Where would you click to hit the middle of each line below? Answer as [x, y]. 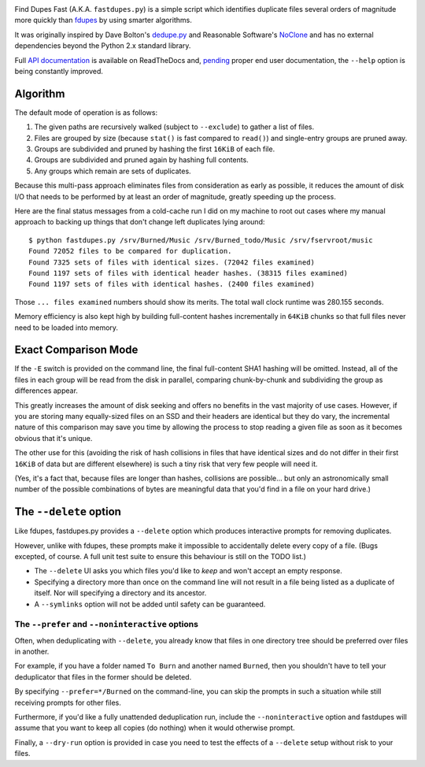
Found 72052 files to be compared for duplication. [130, 251]
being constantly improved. [59, 71]
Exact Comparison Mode [76, 350]
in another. [32, 652]
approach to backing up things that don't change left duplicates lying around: [140, 222]
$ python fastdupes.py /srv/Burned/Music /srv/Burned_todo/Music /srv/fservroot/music [201, 240]
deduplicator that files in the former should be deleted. [103, 676]
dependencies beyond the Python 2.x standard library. [103, 46]
